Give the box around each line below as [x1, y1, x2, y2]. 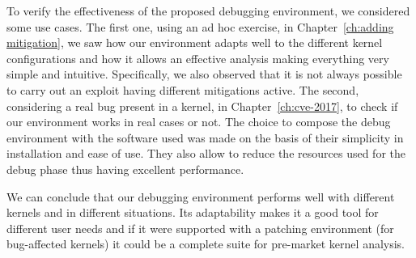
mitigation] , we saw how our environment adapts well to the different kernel [6, 34, 383, 51]
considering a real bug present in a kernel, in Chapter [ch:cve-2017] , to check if [6, 97, 398, 114]
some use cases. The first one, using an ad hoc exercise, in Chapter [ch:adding [6, 18, 394, 35]
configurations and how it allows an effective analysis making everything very [6, 49, 389, 66]
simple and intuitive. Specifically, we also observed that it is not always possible [6, 66, 402, 82]
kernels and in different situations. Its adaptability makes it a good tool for [6, 204, 379, 221]
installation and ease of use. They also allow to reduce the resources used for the [6, 145, 405, 162]
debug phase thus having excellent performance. [6, 160, 244, 177]
